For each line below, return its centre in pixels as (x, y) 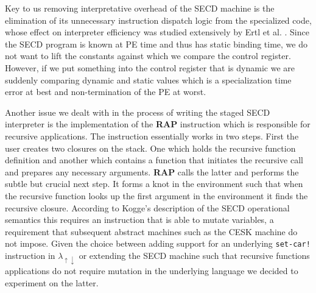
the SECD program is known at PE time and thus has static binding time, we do (156, 44)
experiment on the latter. (52, 282)
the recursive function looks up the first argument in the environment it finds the (156, 195)
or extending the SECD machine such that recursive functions (194, 255)
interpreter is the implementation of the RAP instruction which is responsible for (158, 124)
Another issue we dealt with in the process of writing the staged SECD (138, 112)
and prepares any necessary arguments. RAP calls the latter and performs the (152, 171)
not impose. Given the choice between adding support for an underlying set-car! (158, 243)
